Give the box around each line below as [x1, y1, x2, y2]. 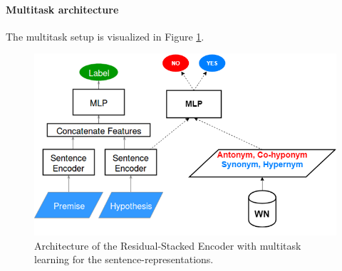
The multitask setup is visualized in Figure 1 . [6, 28, 204, 43]
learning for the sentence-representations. [34, 252, 214, 267]
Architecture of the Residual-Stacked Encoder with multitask [34, 238, 301, 253]
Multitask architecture [6, 1, 119, 16]
